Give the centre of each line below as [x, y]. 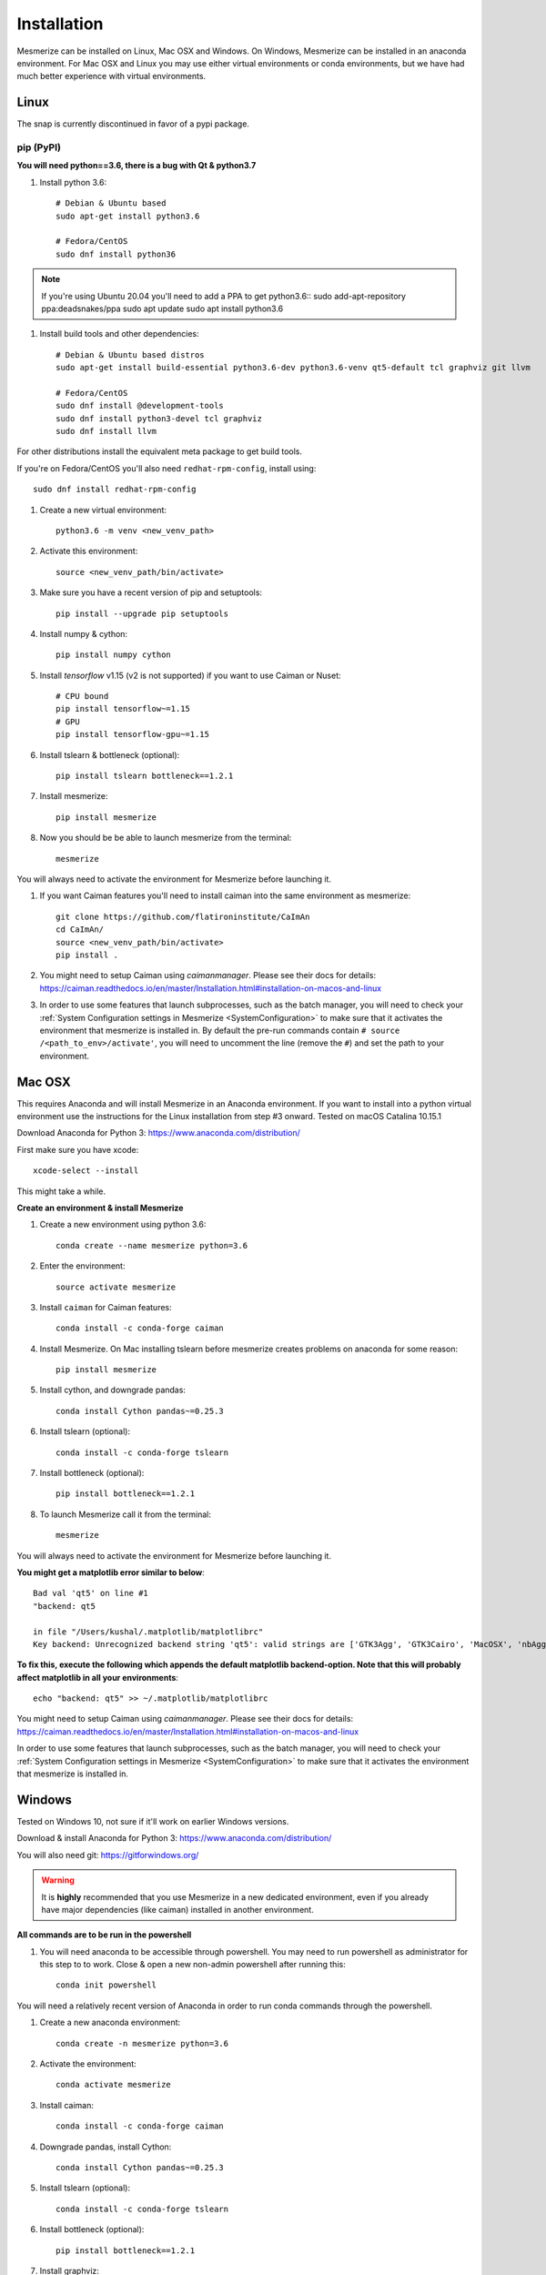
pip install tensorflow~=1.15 [123, 709]
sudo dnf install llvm [106, 431]
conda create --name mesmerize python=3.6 [152, 1245]
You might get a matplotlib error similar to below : [111, 1572]
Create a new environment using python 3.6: [123, 1225]
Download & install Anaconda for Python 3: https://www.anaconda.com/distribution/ [174, 1838]
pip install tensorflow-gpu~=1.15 [132, 734]
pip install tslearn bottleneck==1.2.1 [145, 776]
